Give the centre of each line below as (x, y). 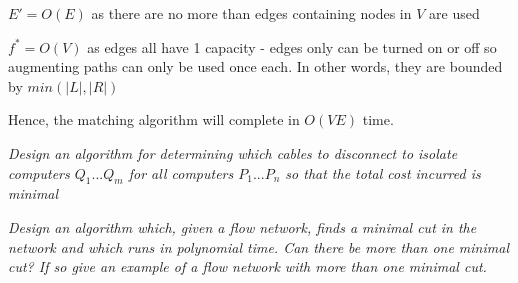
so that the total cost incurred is (383, 172)
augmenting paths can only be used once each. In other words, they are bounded (255, 66)
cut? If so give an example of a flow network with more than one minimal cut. (247, 266)
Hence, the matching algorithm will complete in (154, 119)
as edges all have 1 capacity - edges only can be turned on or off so (292, 46)
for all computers (181, 172)
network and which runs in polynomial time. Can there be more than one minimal (258, 246)
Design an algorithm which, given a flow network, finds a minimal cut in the (242, 226)
